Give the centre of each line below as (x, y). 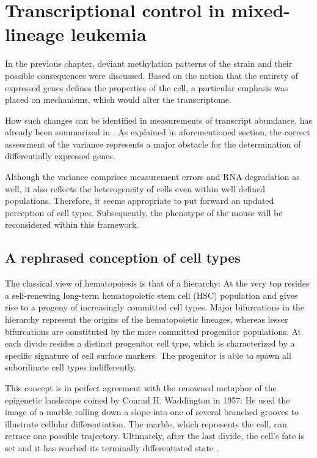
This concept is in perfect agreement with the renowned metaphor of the (141, 387)
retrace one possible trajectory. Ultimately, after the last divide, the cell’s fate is (155, 436)
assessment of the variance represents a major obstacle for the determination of (153, 144)
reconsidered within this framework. (72, 224)
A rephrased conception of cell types (123, 257)
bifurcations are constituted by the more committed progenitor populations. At (153, 331)
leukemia (108, 34)
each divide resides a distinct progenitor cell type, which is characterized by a (150, 343)
